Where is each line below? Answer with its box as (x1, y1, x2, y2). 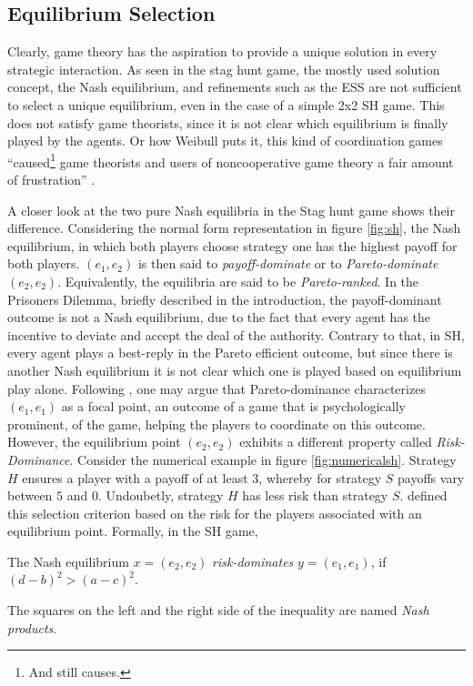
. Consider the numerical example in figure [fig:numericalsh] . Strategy (69, 449, 457, 469)
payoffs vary (398, 468, 465, 487)
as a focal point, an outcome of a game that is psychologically (61, 397, 407, 416)
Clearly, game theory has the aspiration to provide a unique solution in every (7, 42, 438, 61)
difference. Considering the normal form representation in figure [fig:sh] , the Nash (7, 218, 461, 237)
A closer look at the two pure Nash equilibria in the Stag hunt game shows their (7, 200, 456, 219)
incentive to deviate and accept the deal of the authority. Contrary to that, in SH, (7, 325, 465, 344)
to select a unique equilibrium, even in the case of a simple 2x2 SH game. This (7, 95, 445, 114)
